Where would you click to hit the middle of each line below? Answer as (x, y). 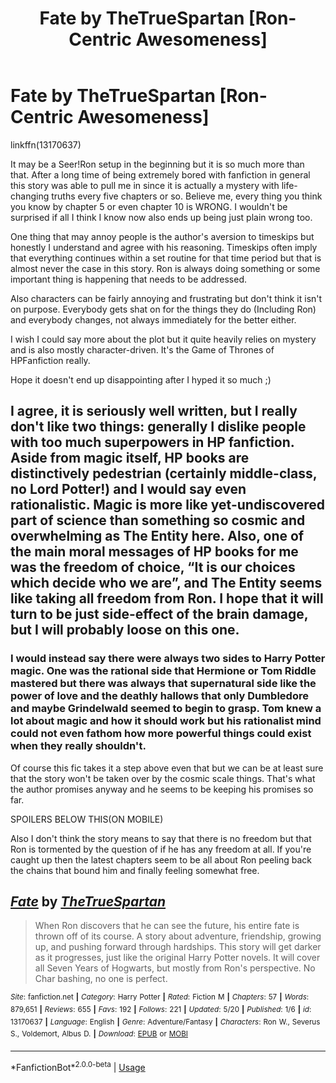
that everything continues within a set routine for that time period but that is (166, 258)
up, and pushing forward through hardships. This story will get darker (178, 947)
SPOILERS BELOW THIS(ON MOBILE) (87, 819)
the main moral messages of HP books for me (154, 552)
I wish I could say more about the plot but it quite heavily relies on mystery (163, 339)
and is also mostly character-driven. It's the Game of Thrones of (142, 349)
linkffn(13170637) (46, 144)
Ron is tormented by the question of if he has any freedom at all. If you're (161, 849)
